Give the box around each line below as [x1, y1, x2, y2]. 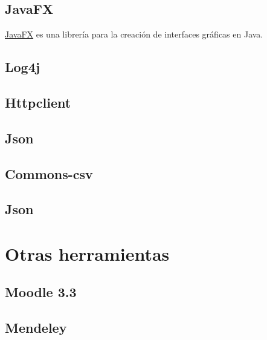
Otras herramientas [5, 241, 170, 266]
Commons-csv [5, 164, 93, 183]
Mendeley [5, 318, 67, 337]
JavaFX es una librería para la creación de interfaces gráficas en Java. [5, 28, 263, 41]
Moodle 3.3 [5, 283, 77, 301]
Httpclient [5, 93, 71, 111]
